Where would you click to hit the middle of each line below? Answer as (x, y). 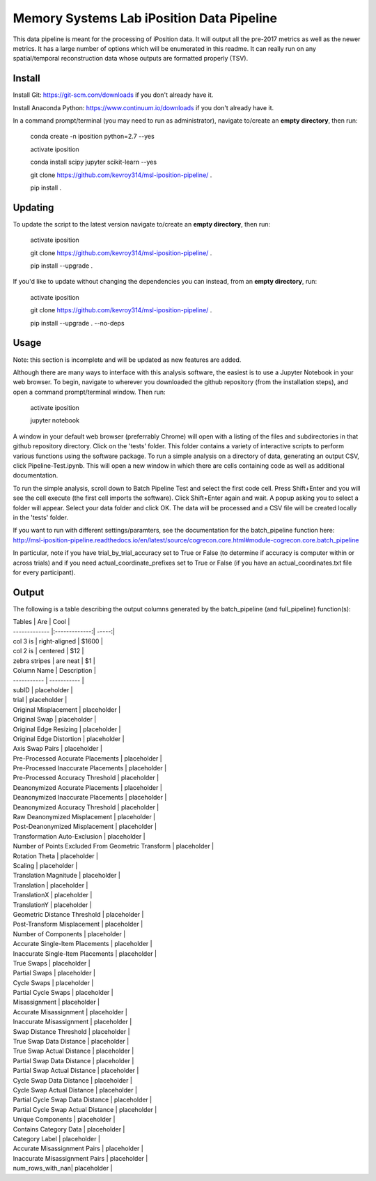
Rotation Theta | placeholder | (56, 856)
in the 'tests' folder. (41, 517)
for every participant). (44, 572)
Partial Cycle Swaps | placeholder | (63, 993)
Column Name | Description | (55, 671)
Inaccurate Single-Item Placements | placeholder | (85, 953)
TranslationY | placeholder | (52, 905)
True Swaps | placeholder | (52, 963)
